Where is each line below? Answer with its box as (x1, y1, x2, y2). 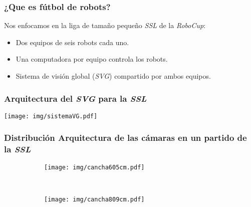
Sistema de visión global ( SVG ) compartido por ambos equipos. (16, 71, 211, 81)
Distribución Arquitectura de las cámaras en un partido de (4, 131, 247, 144)
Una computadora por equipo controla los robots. (16, 54, 168, 64)
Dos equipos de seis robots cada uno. (16, 37, 129, 47)
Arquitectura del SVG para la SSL (4, 92, 147, 104)
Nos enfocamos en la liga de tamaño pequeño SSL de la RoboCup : (4, 20, 206, 31)
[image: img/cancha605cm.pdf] (44, 163, 145, 171)
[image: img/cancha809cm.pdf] (44, 195, 145, 203)
